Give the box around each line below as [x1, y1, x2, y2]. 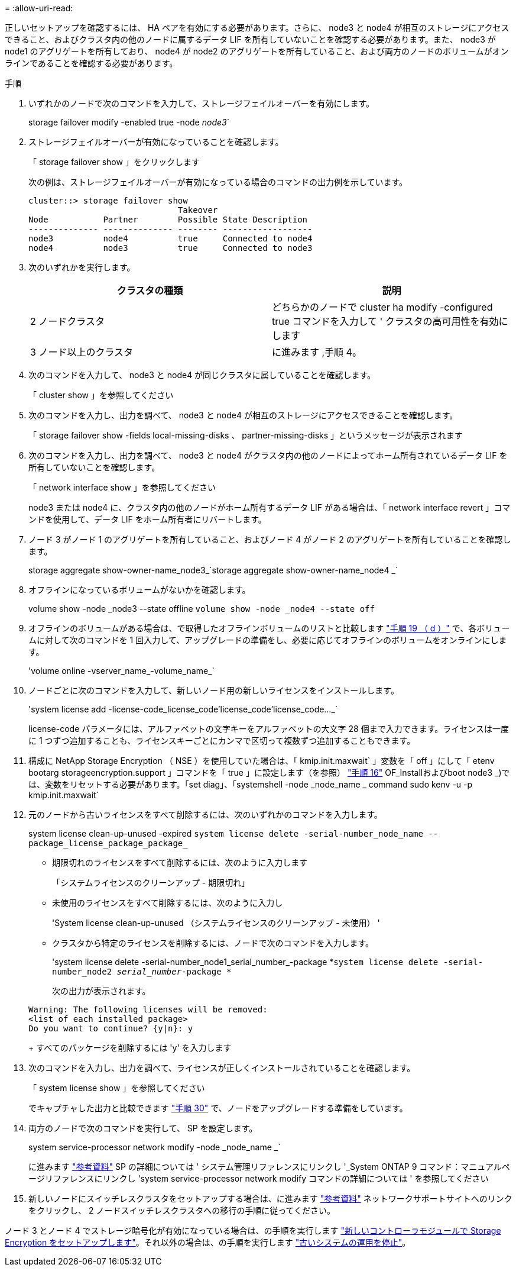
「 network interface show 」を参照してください [28, 482, 216, 492]
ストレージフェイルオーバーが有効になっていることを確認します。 [28, 137, 284, 147]
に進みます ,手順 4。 [272, 346, 362, 358]
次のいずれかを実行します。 [28, 262, 135, 272]
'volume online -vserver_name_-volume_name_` [28, 666, 215, 676]
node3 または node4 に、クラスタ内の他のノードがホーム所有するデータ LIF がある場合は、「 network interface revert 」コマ [28, 502, 511, 512]
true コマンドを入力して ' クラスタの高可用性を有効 [272, 315, 499, 327]
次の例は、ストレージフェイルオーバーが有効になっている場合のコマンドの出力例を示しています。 [28, 177, 408, 187]
